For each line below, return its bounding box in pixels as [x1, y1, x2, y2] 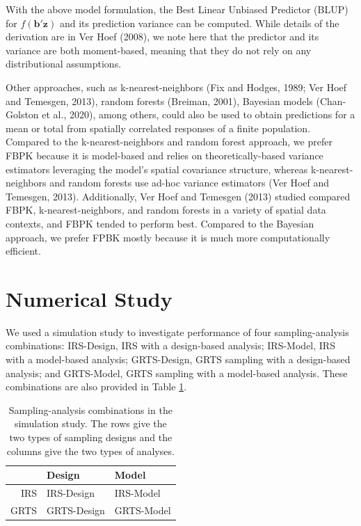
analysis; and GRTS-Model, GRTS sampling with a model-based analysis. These [6, 365, 348, 380]
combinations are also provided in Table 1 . [6, 379, 187, 394]
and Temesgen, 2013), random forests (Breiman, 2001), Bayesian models [6, 93, 313, 108]
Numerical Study [6, 284, 173, 312]
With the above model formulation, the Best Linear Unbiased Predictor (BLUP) [6, 2, 348, 16]
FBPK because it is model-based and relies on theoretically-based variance [6, 148, 323, 162]
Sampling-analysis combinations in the [8, 402, 173, 417]
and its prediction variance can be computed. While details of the [59, 15, 339, 30]
